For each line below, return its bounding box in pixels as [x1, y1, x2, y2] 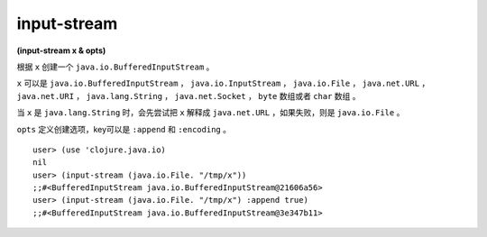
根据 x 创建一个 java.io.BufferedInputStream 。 [16, 61, 215, 72]
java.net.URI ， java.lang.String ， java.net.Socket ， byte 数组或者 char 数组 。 [16, 90, 361, 101]
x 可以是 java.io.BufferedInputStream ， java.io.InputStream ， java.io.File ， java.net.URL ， [16, 77, 430, 89]
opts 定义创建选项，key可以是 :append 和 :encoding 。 [16, 123, 232, 134]
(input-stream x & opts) [16, 45, 106, 56]
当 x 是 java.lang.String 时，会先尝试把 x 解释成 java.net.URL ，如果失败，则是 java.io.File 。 [16, 107, 405, 118]
